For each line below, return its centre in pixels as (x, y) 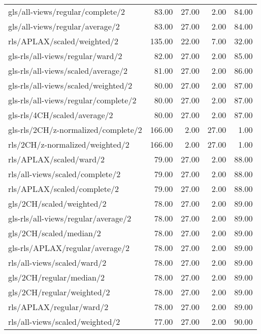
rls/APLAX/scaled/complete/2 (63, 189)
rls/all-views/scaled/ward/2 (57, 262)
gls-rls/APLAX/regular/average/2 (69, 248)
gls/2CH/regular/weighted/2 (59, 292)
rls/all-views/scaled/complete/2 (64, 174)
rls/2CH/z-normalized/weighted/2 (69, 144)
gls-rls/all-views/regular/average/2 (70, 218)
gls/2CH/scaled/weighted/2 (57, 203)
